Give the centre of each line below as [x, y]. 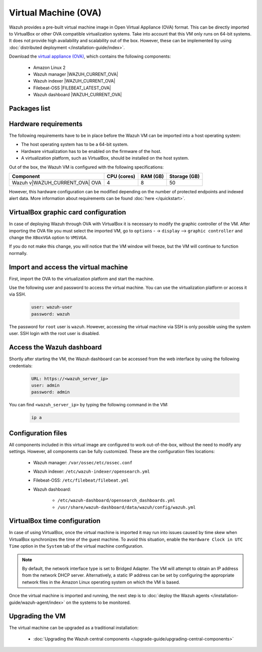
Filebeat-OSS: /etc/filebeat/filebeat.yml [81, 480]
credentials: [21, 366]
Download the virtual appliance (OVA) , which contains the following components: [90, 56]
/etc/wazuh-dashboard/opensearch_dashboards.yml [116, 501]
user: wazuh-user [52, 307]
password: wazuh [51, 314]
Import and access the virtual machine [68, 267]
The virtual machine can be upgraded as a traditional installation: [74, 628]
